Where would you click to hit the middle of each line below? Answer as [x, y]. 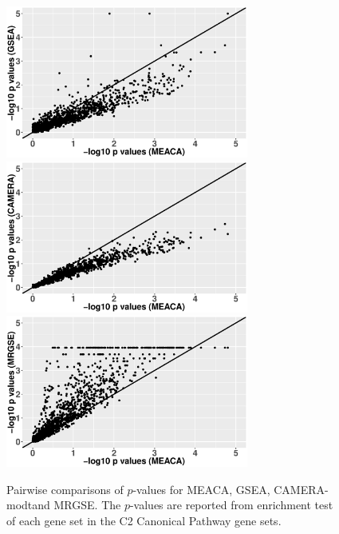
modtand [28, 505]
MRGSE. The [87, 505]
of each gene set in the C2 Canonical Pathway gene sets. [144, 520]
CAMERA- [301, 489]
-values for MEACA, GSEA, [201, 489]
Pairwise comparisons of [65, 489]
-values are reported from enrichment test [231, 505]
